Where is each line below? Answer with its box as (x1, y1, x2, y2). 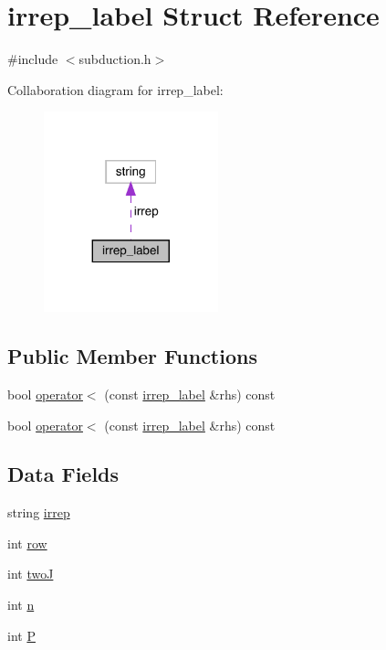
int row (7, 533, 47, 552)
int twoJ (7, 564, 54, 583)
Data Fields (7, 460, 120, 488)
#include (7, 49, 58, 69)
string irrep (7, 503, 70, 522)
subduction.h (78, 49, 151, 69)
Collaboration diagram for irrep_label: (7, 80, 224, 99)
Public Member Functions (7, 342, 257, 370)
